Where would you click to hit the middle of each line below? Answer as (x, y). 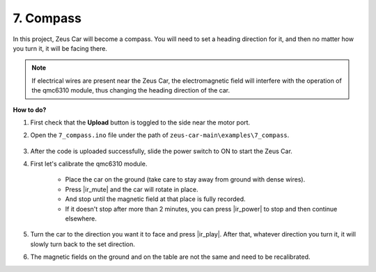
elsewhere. (81, 218)
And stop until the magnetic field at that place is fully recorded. (156, 199)
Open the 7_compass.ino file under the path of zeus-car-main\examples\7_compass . (160, 135)
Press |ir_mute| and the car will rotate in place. (132, 189)
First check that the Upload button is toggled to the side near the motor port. (140, 122)
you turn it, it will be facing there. (60, 48)
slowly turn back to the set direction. (83, 244)
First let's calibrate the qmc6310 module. (89, 164)
